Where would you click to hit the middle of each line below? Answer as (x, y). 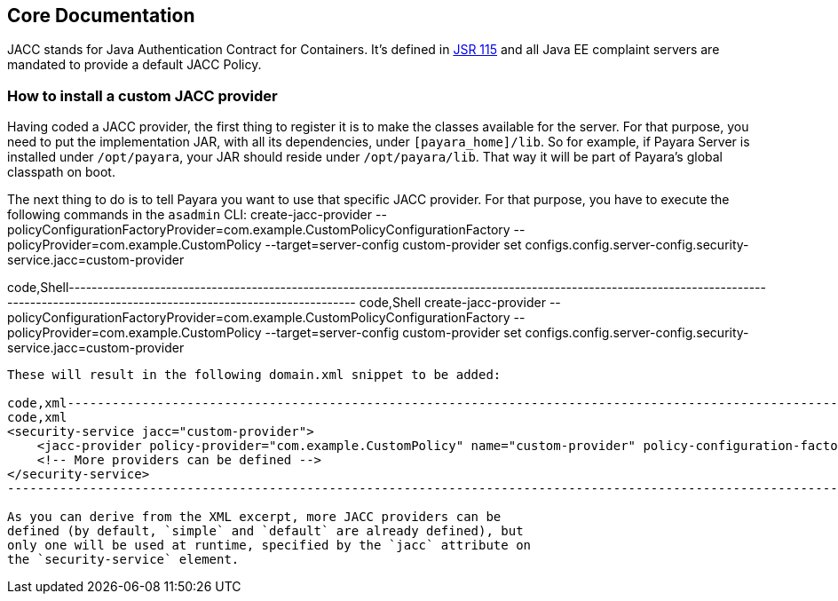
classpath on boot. (61, 172)
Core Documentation (101, 16)
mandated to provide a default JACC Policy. (134, 65)
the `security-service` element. (123, 560)
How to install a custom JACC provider (142, 95)
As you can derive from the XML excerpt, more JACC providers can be (254, 517)
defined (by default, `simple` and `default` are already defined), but (265, 531)
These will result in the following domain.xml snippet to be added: (254, 375)
